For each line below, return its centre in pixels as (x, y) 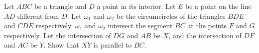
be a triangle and (60, 6)
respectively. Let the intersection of (58, 35)
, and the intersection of (205, 35)
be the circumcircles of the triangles (171, 16)
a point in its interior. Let (136, 6)
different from (38, 16)
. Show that (61, 45)
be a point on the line (218, 6)
